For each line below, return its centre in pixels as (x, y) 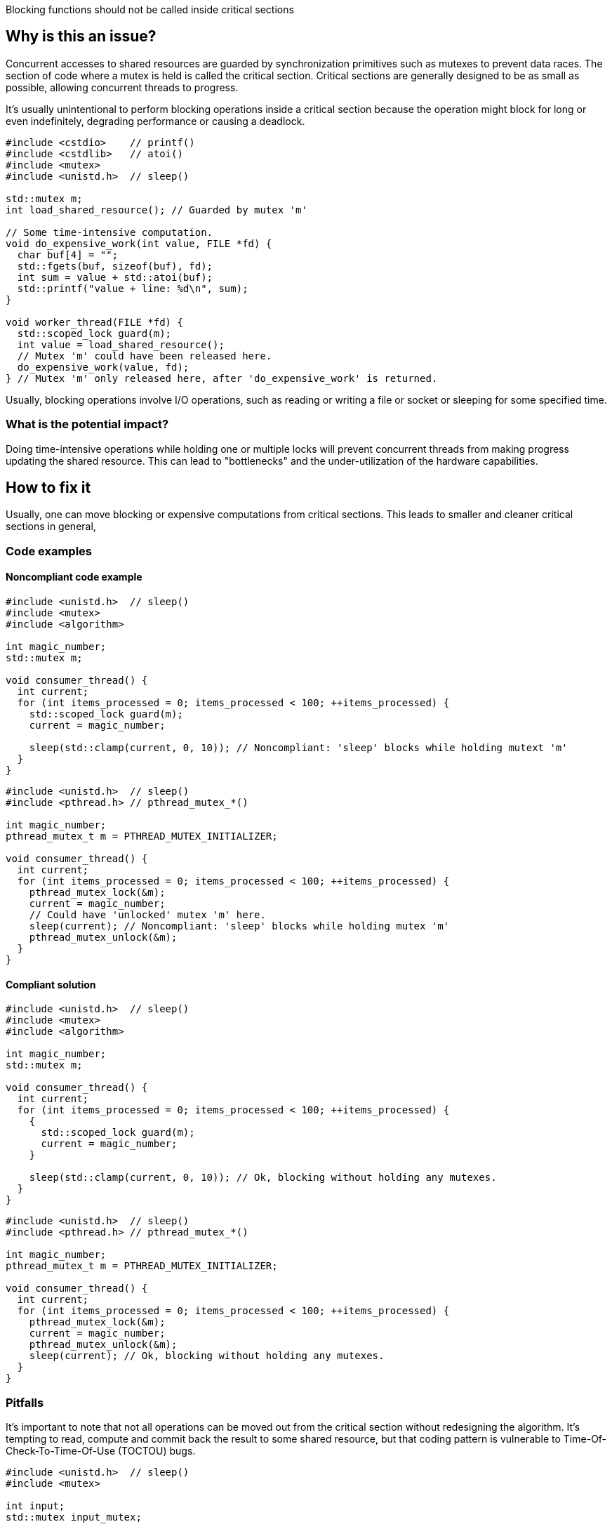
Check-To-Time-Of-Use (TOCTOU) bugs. (101, 1451)
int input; (35, 1506)
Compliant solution (51, 984)
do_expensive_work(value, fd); (103, 367)
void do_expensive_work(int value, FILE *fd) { (139, 243)
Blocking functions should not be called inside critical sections (150, 9)
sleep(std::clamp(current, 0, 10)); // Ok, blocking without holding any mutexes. (263, 1178)
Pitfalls (25, 1402)
